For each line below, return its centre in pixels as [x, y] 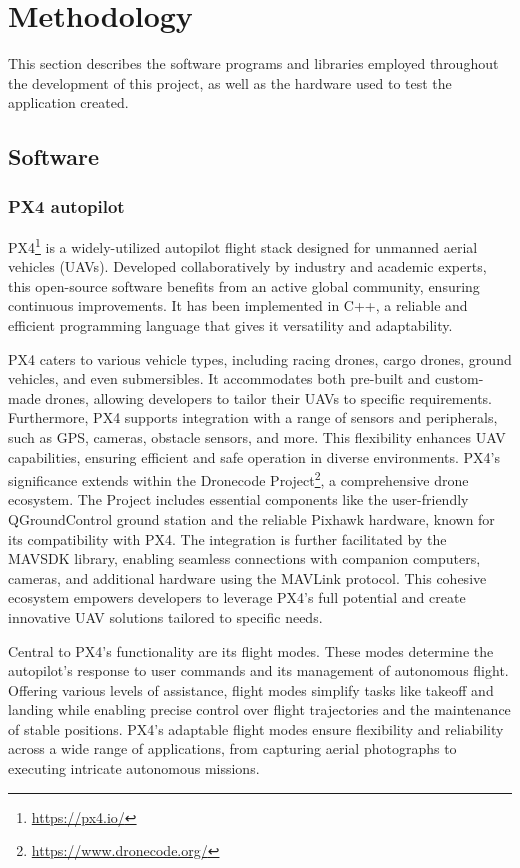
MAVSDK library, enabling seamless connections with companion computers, [244, 558]
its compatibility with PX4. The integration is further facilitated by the [227, 538]
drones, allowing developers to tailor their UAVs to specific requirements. [268, 397]
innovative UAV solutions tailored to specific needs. [165, 616]
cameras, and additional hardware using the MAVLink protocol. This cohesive [247, 577]
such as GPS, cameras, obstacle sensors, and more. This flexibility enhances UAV [257, 436]
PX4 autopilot [66, 205]
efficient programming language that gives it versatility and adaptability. [230, 324]
